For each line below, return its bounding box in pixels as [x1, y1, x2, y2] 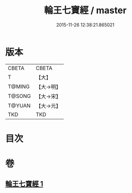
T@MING [8, 83, 30, 90]
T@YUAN [8, 102, 31, 109]
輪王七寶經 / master [44, 5, 127, 16]
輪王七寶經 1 [5, 180, 44, 188]
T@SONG [8, 92, 31, 100]
